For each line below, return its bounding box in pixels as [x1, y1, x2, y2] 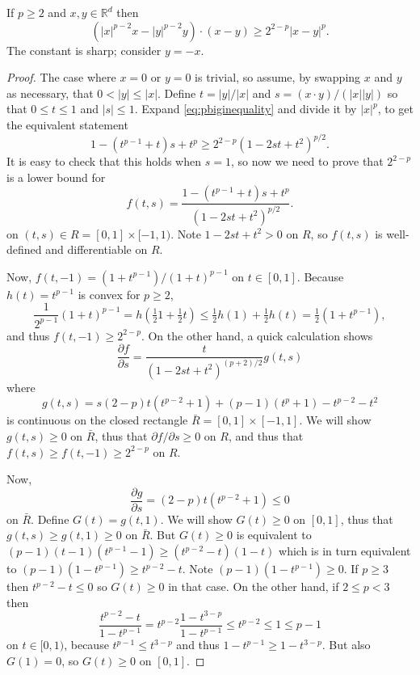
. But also [321, 636, 371, 653]
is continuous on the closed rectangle [6, 411, 188, 428]
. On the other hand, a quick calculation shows [141, 327, 373, 344]
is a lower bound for [6, 168, 106, 185]
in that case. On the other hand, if [168, 578, 339, 595]
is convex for [78, 285, 141, 302]
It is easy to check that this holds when [6, 153, 201, 170]
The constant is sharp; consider [6, 41, 162, 58]
